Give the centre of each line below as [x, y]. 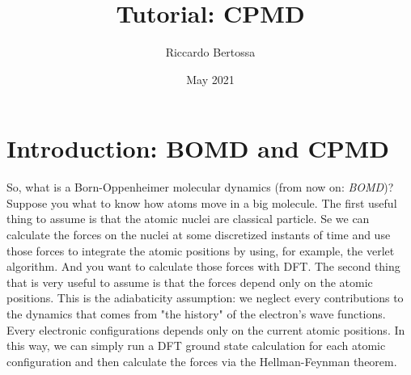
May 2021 [210, 79]
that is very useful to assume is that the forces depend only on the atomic [190, 282]
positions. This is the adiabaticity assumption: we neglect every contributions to [205, 298]
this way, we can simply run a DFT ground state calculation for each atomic [196, 346]
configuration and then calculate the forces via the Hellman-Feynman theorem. [202, 361]
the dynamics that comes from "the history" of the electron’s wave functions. [196, 314]
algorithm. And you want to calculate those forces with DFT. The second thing [203, 266]
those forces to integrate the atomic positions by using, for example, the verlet [201, 250]
